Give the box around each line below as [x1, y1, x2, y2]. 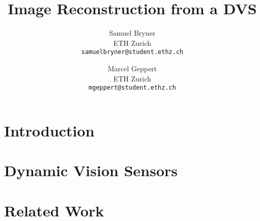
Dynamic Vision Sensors [4, 160, 178, 181]
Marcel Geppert [107, 63, 157, 73]
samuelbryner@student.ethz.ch [81, 48, 184, 56]
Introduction [4, 120, 95, 141]
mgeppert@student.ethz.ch [89, 84, 176, 92]
